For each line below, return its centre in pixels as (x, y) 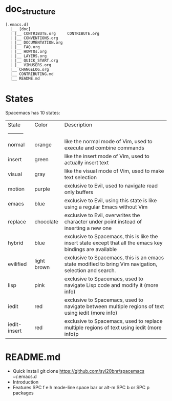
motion (16, 189)
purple (42, 189)
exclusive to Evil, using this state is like (111, 201)
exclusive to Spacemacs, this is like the (111, 237)
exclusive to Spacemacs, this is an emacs (114, 258)
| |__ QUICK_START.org (34, 60)
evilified (17, 264)
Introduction (26, 382)
